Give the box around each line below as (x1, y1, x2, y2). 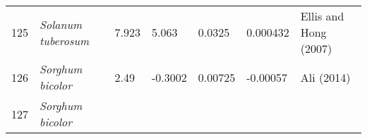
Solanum (40, 16, 83, 32)
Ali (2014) (300, 68, 351, 85)
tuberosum (40, 32, 90, 49)
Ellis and (300, 8, 344, 24)
